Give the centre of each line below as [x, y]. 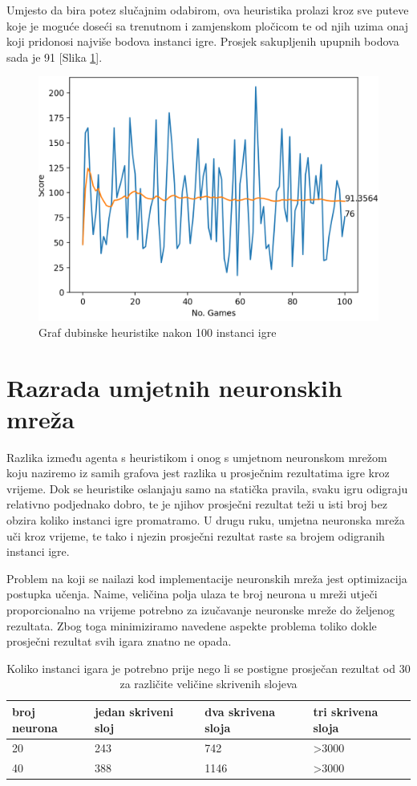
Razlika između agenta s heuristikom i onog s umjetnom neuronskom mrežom [197, 457]
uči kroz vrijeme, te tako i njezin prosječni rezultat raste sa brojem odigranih [196, 535]
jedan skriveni [134, 711]
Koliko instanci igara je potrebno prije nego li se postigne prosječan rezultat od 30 [208, 668]
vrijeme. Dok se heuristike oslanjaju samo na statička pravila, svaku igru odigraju [207, 488]
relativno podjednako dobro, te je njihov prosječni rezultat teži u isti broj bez [197, 504]
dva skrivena [240, 711]
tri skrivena [346, 711]
